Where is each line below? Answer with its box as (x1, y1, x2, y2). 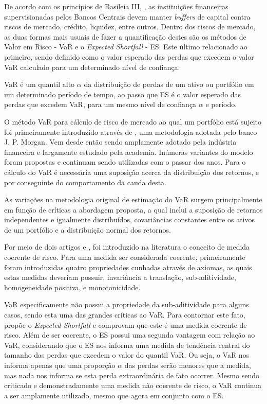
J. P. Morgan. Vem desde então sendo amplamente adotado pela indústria (4, 136, 237, 147)
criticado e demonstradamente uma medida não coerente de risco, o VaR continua (4, 380, 261, 391)
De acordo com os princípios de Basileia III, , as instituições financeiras (4, 1, 228, 11)
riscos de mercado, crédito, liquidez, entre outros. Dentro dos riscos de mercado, (4, 21, 256, 32)
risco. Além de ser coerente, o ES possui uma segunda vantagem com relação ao (4, 329, 255, 340)
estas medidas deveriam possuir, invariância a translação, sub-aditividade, (4, 272, 236, 283)
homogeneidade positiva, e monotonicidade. (4, 282, 141, 292)
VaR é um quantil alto (4, 79, 75, 90)
